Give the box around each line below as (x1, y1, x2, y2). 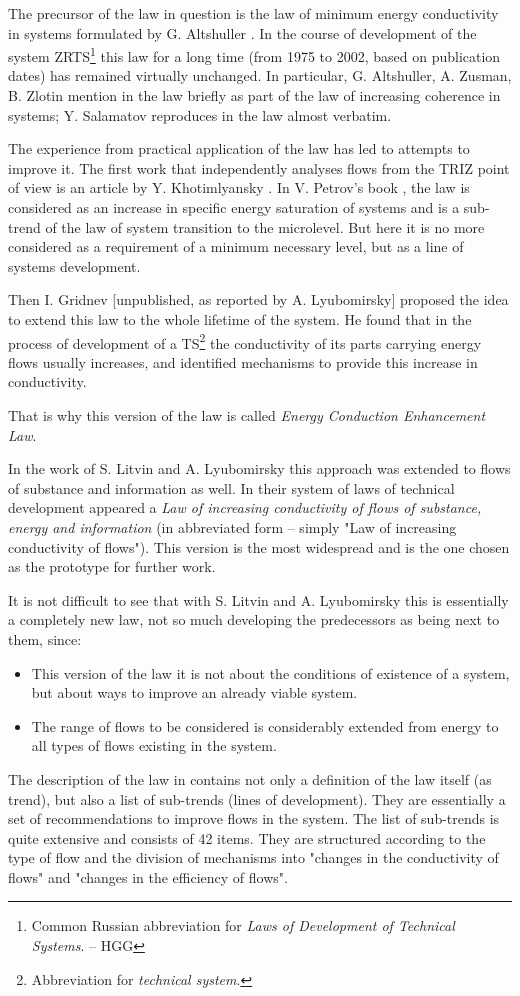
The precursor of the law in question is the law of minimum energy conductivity (8, 3, 499, 23)
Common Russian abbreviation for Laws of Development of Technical (31, 915, 455, 936)
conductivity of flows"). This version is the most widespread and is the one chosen (8, 536, 510, 557)
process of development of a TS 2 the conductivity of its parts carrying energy (8, 329, 482, 353)
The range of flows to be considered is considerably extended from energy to (31, 715, 499, 736)
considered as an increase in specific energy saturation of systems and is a (8, 197, 460, 217)
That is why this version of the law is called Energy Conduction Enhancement (8, 405, 486, 425)
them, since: (8, 628, 82, 649)
